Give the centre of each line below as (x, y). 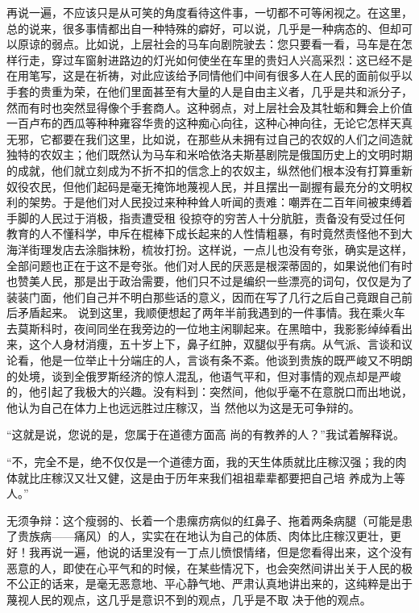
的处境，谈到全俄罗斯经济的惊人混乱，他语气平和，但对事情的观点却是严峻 (204, 375)
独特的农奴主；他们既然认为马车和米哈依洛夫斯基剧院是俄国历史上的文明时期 (209, 154)
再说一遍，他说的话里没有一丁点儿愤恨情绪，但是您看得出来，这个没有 (226, 552)
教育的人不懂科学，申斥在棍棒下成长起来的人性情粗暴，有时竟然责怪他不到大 (209, 234)
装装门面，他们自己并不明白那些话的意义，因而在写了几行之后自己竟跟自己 (204, 296)
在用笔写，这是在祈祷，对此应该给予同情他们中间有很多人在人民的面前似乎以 (209, 75)
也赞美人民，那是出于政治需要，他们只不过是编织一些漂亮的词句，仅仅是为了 (209, 281)
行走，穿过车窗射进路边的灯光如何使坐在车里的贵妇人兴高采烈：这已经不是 (215, 59)
